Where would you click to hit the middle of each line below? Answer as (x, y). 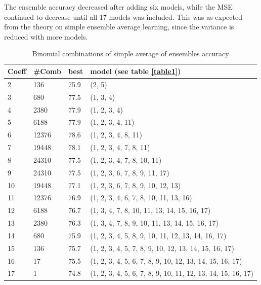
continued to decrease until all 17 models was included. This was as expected (123, 16)
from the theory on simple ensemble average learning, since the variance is (119, 27)
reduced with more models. (46, 36)
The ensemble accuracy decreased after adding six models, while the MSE (118, 7)
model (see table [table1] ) (136, 71)
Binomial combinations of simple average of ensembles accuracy (130, 54)
